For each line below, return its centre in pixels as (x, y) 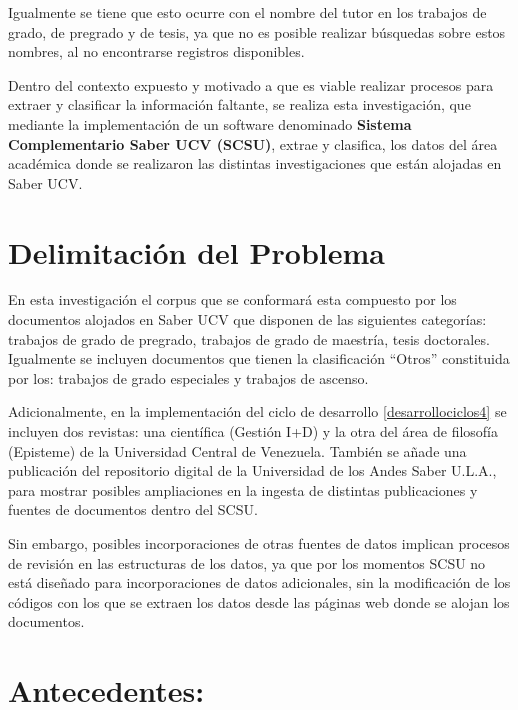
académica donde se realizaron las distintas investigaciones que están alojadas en (255, 163)
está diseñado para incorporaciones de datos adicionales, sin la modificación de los (259, 582)
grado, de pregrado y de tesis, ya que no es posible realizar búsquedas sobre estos (257, 31)
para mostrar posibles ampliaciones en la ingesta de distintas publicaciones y (243, 489)
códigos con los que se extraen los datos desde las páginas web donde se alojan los (259, 601)
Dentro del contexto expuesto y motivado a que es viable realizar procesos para (251, 84)
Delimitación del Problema (196, 251)
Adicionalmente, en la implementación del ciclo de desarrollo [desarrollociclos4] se (257, 411)
